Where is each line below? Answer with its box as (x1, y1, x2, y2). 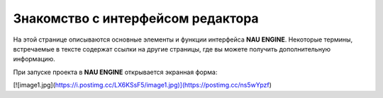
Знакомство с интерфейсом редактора (13, 11, 259, 26)
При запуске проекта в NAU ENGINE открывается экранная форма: (13, 68, 218, 76)
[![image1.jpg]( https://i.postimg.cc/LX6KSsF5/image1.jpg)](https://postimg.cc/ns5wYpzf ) (13, 81, 272, 90)
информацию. (13, 55, 56, 63)
